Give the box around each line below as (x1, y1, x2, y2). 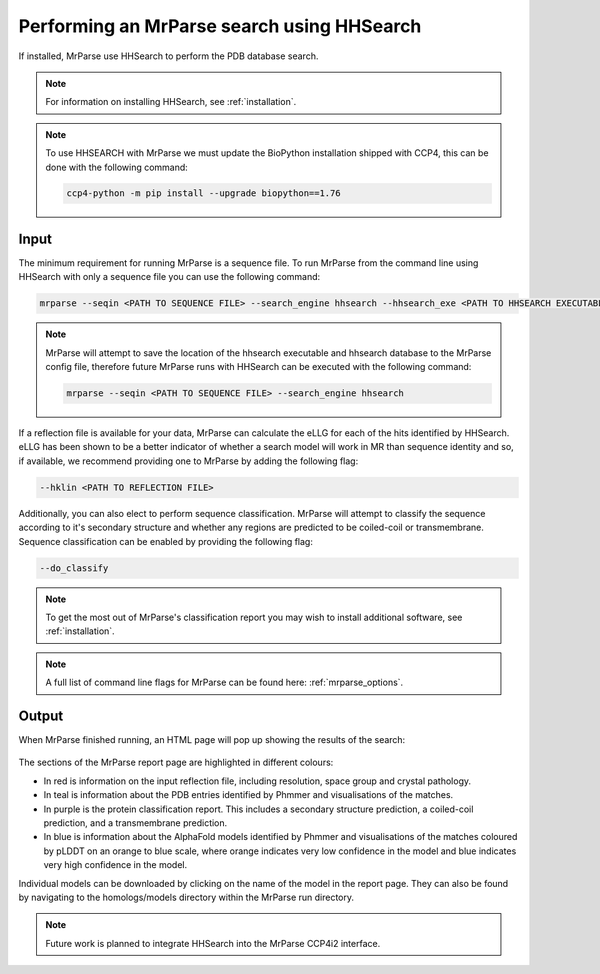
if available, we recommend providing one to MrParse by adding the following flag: (18, 455, 359, 467)
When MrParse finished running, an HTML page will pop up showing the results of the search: (18, 734, 406, 746)
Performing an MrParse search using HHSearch (18, 15, 422, 37)
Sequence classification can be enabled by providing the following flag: (18, 535, 314, 547)
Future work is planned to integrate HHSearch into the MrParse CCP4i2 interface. (45, 937, 381, 949)
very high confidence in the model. (43, 859, 188, 871)
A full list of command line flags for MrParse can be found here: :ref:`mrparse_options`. (45, 676, 404, 689)
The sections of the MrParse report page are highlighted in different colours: (18, 756, 334, 769)
